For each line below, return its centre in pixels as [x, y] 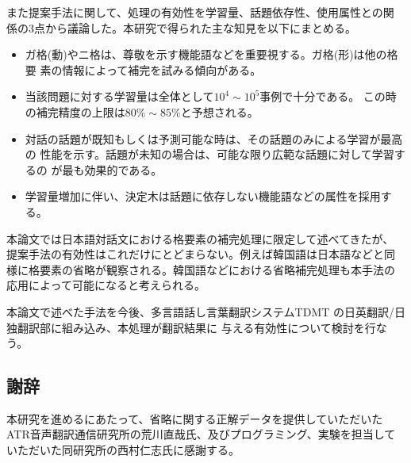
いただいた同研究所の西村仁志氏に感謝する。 [123, 450]
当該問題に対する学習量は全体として [119, 96]
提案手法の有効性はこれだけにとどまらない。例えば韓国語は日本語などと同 [201, 254]
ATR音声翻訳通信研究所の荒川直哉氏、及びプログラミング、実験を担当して [201, 434]
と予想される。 [219, 111]
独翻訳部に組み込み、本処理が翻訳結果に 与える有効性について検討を [186, 327]
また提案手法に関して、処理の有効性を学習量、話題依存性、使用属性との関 [200, 12]
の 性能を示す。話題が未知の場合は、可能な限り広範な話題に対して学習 [209, 154]
